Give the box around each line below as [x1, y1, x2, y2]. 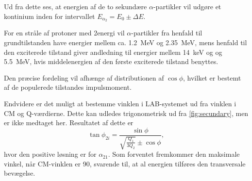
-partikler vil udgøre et [153, 1, 221, 11]
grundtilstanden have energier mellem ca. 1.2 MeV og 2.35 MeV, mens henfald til [4, 37, 247, 48]
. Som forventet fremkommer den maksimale [108, 149, 240, 159]
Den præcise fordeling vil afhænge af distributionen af [4, 72, 164, 82]
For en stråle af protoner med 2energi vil [4, 28, 125, 38]
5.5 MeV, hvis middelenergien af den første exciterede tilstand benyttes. [4, 56, 218, 66]
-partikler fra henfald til [131, 28, 202, 38]
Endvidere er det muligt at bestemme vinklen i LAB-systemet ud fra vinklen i [4, 99, 236, 109]
